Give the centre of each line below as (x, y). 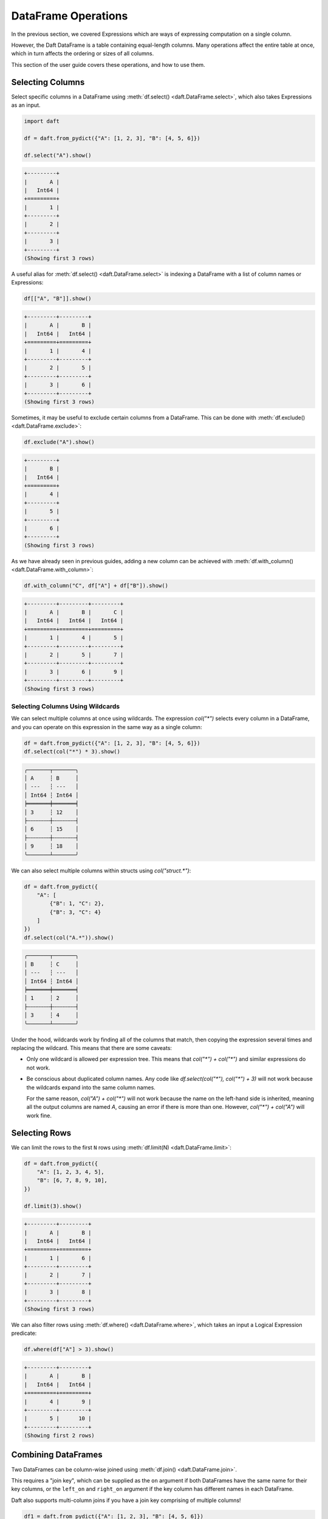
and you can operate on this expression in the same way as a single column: (107, 727)
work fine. (39, 1116)
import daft (42, 121)
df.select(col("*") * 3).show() (72, 752)
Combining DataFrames (57, 1455)
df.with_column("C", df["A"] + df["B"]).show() (96, 586)
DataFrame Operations (70, 16)
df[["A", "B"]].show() (58, 299)
